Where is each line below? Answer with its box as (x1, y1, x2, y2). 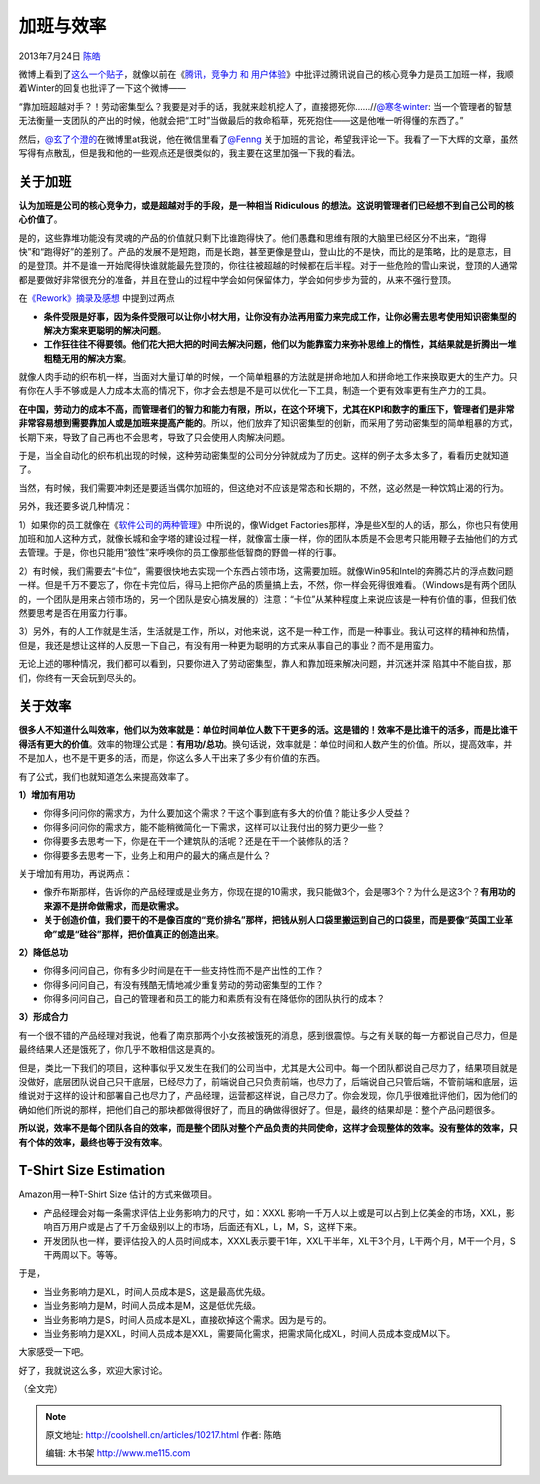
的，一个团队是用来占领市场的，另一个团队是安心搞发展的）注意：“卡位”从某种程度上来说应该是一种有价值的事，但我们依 (18, 593, 517, 605)
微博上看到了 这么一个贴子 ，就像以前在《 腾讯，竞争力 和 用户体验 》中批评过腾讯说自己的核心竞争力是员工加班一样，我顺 (18, 68, 514, 80)
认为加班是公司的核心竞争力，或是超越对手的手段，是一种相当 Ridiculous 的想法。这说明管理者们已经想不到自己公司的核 (18, 199, 515, 211)
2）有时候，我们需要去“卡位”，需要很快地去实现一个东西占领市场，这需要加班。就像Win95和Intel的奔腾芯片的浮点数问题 (18, 565, 514, 577)
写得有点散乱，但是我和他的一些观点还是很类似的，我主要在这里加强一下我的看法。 (18, 146, 360, 159)
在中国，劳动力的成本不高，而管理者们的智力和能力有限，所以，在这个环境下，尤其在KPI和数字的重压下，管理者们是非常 (18, 403, 515, 415)
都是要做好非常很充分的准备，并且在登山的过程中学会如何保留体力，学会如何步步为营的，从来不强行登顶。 (18, 273, 457, 285)
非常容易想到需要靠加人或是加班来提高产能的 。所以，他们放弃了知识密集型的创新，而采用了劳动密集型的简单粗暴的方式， (18, 417, 518, 429)
